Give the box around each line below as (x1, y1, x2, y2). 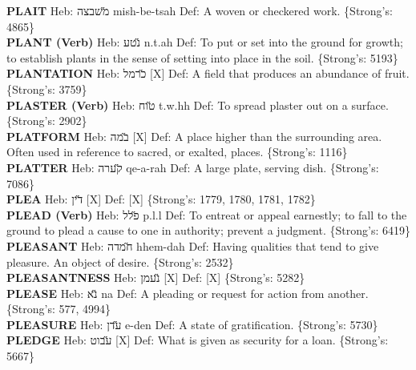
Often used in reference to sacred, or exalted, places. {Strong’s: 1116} (6, 143, 348, 160)
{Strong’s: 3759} (6, 80, 87, 97)
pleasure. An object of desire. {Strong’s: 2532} (6, 253, 234, 270)
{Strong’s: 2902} (6, 112, 87, 129)
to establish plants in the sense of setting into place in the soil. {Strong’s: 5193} (6, 49, 398, 66)
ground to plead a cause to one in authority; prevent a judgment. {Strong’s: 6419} (6, 222, 410, 239)
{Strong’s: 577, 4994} (6, 300, 111, 317)
